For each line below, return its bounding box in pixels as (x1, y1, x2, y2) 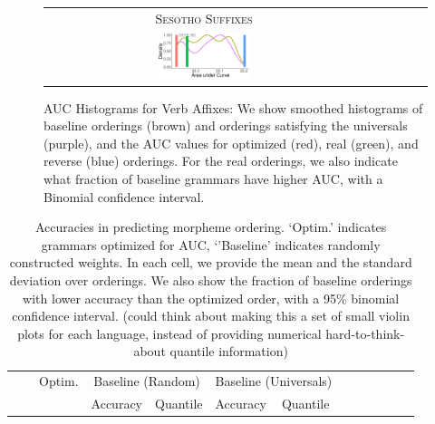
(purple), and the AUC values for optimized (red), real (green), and (43, 133, 419, 152)
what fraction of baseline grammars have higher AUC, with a (43, 169, 383, 188)
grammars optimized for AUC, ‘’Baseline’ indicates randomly (41, 235, 381, 254)
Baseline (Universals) (215, 371, 333, 390)
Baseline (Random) (93, 371, 200, 390)
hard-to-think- (325, 323, 405, 342)
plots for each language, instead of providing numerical (17, 323, 322, 342)
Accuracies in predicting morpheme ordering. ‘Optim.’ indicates (35, 217, 387, 236)
